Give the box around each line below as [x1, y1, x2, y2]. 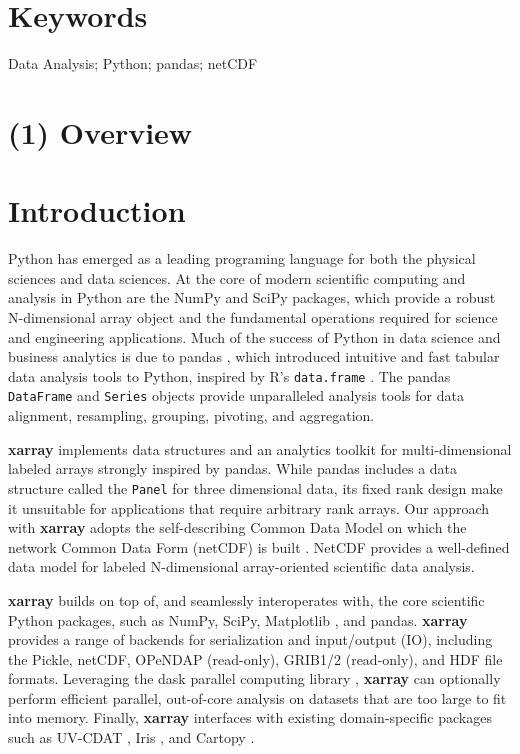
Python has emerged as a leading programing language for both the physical [8, 248, 476, 269]
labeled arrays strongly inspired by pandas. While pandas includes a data [8, 458, 458, 479]
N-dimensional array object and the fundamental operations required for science [8, 307, 498, 327]
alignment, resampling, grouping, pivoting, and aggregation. [8, 405, 375, 426]
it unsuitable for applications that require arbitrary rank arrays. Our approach [8, 497, 490, 518]
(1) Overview [8, 111, 193, 152]
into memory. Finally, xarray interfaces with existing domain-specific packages [8, 707, 492, 728]
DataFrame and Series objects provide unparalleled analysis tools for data [8, 385, 464, 406]
